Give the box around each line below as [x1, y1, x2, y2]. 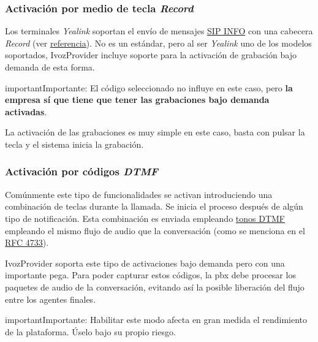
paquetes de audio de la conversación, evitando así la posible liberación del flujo [5, 280, 305, 293]
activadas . [5, 105, 47, 118]
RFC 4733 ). [5, 236, 49, 249]
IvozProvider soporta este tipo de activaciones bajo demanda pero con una [5, 256, 285, 269]
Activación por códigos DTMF [5, 164, 158, 179]
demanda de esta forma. [5, 61, 95, 73]
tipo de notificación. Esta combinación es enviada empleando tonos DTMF [5, 211, 285, 224]
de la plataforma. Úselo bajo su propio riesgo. [5, 325, 176, 338]
